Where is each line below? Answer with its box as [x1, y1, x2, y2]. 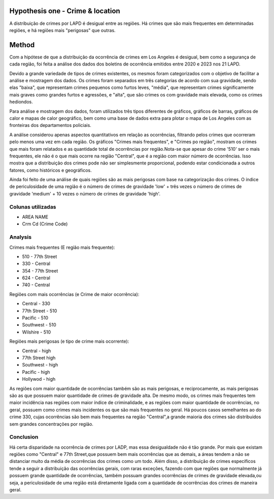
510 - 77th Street [22, 253, 57, 259]
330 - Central [22, 260, 51, 267]
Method [9, 41, 35, 49]
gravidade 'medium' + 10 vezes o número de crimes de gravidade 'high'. [9, 190, 161, 196]
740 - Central [22, 282, 50, 288]
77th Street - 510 [22, 308, 57, 314]
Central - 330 [22, 301, 51, 307]
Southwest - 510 [22, 322, 56, 328]
